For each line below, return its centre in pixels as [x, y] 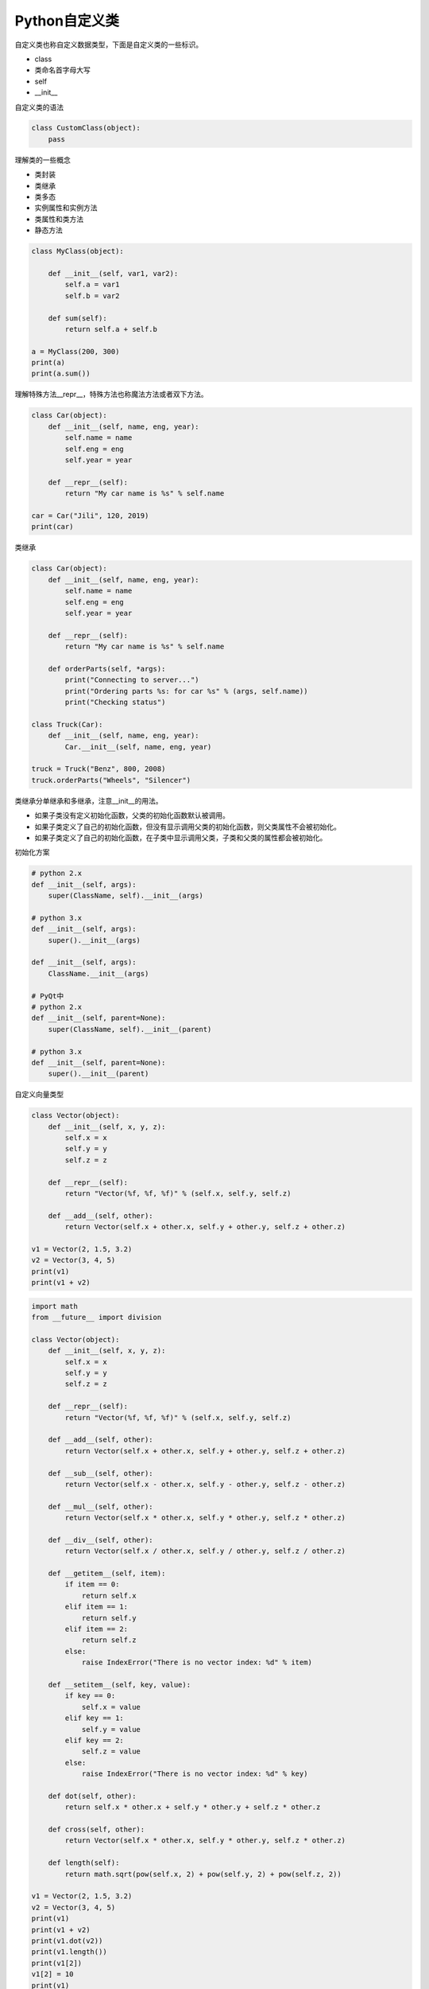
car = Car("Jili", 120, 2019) [90, 516]
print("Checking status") [115, 703]
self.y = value [111, 1729]
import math [55, 1306]
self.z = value [111, 1752]
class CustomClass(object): [86, 128]
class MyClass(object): [78, 251]
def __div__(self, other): [101, 1540]
